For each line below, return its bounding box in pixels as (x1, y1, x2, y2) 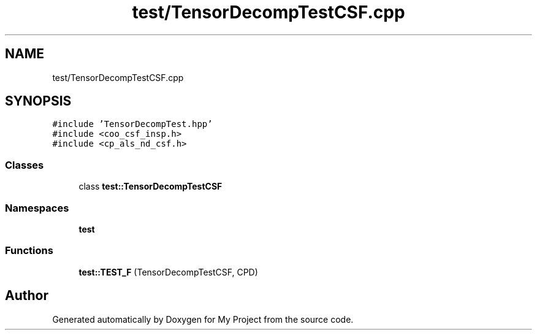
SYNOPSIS (5, 93, 72, 109)
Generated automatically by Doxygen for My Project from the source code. (52, 314, 354, 325)
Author (5, 288, 48, 304)
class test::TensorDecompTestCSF (78, 181, 223, 192)
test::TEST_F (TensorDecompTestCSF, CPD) (78, 266, 258, 277)
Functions (5, 244, 53, 257)
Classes (5, 158, 44, 171)
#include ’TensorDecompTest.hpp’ (52, 119, 213, 129)
